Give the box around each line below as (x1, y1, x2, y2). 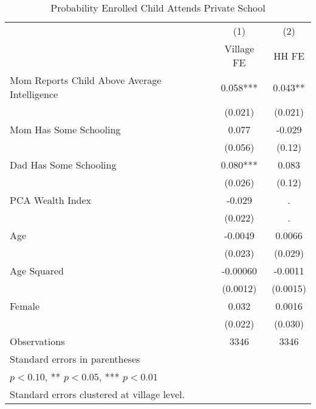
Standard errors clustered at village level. (10, 387, 185, 401)
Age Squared (10, 264, 64, 278)
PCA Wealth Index (10, 193, 92, 207)
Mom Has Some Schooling (10, 122, 121, 136)
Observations (10, 334, 65, 348)
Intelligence (10, 87, 58, 101)
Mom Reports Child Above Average (10, 73, 162, 87)
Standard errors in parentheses (10, 352, 140, 366)
